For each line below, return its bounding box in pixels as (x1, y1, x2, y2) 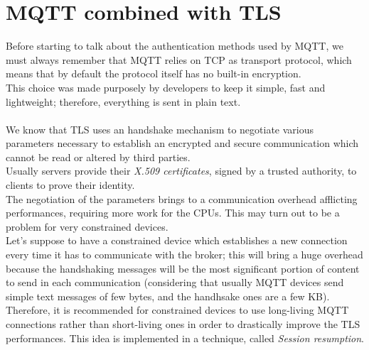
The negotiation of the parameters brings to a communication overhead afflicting (6, 191, 358, 206)
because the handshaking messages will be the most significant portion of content (6, 261, 360, 275)
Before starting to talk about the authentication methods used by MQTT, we (6, 38, 343, 53)
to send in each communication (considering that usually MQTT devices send (6, 275, 344, 290)
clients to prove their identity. (6, 177, 135, 192)
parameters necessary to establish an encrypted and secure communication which (6, 136, 359, 151)
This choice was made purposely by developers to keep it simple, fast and (6, 80, 326, 94)
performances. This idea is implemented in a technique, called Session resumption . (6, 330, 365, 345)
